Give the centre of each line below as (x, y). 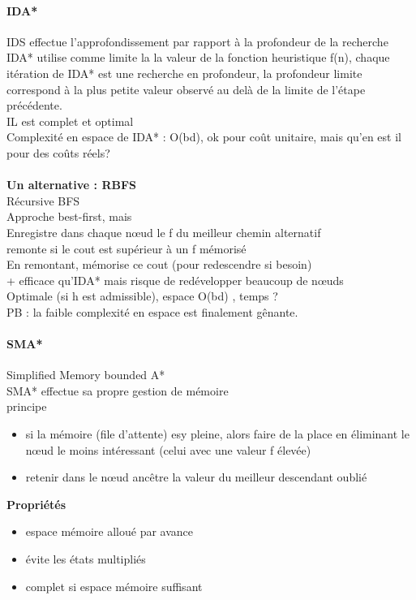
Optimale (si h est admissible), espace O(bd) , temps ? (142, 296)
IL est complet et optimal (70, 121)
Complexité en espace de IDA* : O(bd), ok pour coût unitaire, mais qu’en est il (204, 137)
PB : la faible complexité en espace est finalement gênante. (152, 311)
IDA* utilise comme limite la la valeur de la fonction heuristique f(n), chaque (198, 57)
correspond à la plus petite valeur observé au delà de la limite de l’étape (186, 89)
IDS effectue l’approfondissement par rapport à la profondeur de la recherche (197, 41)
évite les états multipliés (86, 559)
